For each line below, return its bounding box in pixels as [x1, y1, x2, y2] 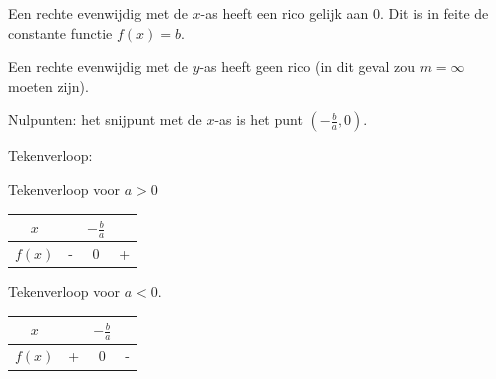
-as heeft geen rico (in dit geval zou [199, 56, 415, 77]
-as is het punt [214, 109, 303, 130]
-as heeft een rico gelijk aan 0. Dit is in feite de [200, 3, 489, 23]
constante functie [8, 22, 113, 43]
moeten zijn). [8, 75, 89, 96]
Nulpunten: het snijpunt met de [8, 109, 202, 130]
